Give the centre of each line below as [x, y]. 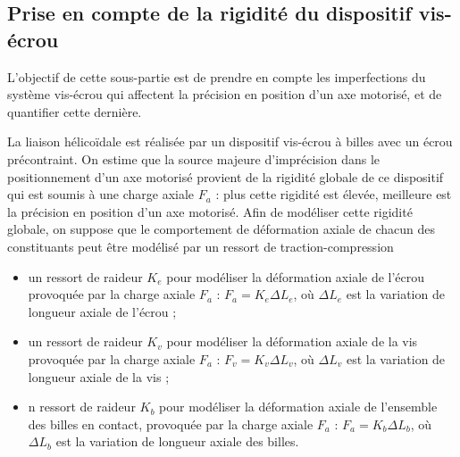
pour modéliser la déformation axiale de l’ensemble [298, 407]
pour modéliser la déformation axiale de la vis [292, 341]
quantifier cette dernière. [75, 111]
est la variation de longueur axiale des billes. [177, 441]
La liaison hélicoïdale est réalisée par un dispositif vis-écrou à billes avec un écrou [230, 141]
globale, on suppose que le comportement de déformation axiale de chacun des [222, 229]
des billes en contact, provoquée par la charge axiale [171, 424]
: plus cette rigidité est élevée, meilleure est [334, 194]
